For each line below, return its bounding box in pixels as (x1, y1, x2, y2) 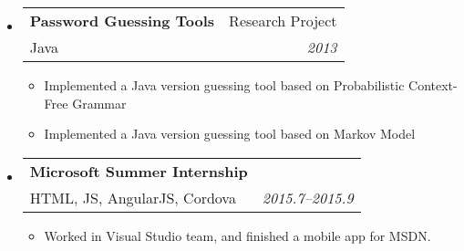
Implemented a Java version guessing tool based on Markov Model (44, 124, 416, 143)
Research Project (229, 10, 337, 31)
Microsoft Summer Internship (29, 160, 248, 182)
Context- (408, 76, 458, 94)
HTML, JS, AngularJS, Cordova (29, 186, 236, 208)
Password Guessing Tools (29, 10, 215, 31)
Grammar (72, 93, 127, 112)
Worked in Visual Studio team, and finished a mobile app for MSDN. (44, 225, 431, 245)
